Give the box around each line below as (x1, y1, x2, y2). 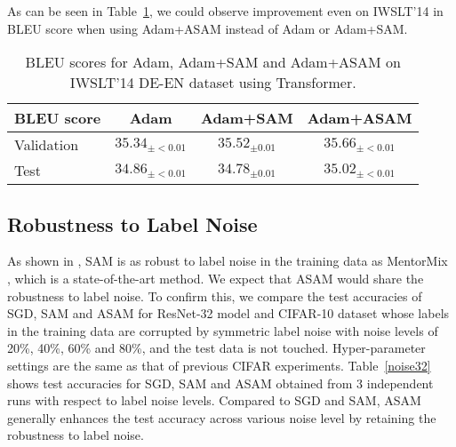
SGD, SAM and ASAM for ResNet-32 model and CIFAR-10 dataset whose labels (7, 304, 450, 323)
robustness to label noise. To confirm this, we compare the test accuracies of (7, 286, 422, 305)
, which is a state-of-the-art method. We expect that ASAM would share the (7, 268, 424, 287)
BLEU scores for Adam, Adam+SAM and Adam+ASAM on (25, 52, 401, 73)
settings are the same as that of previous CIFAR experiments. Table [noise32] (7, 355, 431, 374)
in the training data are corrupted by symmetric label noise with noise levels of (7, 321, 438, 339)
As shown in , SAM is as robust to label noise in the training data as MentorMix (7, 251, 448, 270)
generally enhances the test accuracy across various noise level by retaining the (7, 408, 436, 427)
